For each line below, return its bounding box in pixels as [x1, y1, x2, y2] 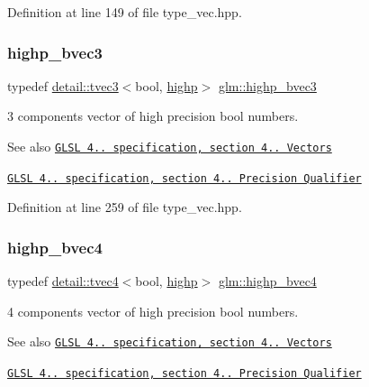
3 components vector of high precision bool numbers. [7, 106, 299, 125]
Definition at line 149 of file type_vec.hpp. [7, 3, 242, 21]
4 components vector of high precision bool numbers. [7, 301, 299, 320]
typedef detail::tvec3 [7, 76, 119, 95]
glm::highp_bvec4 [218, 272, 317, 290]
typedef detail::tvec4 [7, 272, 119, 290]
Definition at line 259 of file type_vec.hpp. [7, 198, 242, 217]
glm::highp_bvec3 [218, 76, 317, 95]
